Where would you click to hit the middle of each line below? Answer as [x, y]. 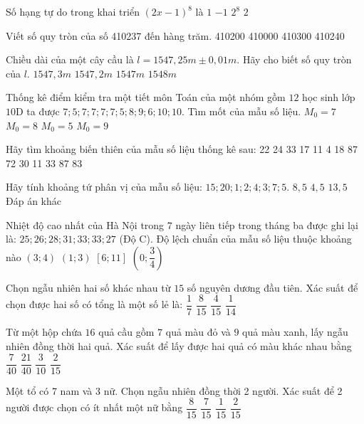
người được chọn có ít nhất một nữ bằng [94, 407]
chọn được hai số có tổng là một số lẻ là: [94, 304]
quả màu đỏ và [198, 332]
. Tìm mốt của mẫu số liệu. [241, 111]
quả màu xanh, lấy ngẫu [295, 332]
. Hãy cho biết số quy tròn [294, 59]
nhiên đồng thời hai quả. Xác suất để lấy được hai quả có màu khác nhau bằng [179, 345]
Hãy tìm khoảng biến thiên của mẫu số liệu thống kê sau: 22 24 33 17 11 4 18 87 [182, 149]
